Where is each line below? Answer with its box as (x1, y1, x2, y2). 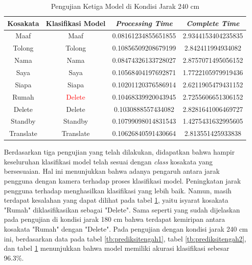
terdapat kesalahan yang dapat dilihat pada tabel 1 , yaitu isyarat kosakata (4, 195, 229, 205)
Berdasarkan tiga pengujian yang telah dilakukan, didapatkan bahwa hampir (4, 147, 235, 157)
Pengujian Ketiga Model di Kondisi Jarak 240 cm (51, 1, 200, 11)
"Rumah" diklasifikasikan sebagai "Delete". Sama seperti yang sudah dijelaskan (4, 204, 240, 214)
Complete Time (186, 18, 240, 28)
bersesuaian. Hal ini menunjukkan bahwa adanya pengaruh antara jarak (4, 166, 220, 176)
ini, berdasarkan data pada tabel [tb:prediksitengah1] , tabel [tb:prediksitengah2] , (4, 233, 247, 243)
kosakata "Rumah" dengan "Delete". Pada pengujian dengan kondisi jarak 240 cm (4, 224, 248, 234)
